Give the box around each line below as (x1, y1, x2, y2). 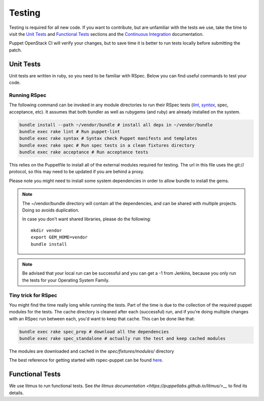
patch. (9, 47, 22, 53)
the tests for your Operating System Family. (22, 277, 110, 283)
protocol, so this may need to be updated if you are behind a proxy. (9, 169, 144, 175)
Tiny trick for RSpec (9, 292, 57, 299)
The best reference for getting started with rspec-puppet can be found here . (9, 357, 163, 363)
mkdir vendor (31, 228, 62, 233)
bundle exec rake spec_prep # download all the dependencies (19, 329, 169, 334)
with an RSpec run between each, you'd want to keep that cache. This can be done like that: (9, 316, 195, 322)
